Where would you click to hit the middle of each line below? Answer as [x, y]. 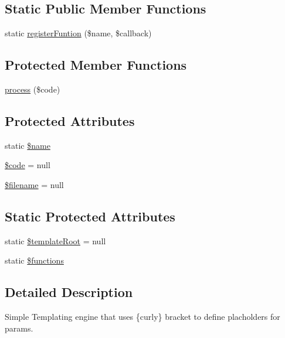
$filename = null [34, 184]
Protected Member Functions [96, 65]
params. [19, 328]
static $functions [34, 260]
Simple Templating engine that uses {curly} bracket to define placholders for [142, 317]
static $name [28, 145]
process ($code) [33, 89]
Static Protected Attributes [90, 216]
